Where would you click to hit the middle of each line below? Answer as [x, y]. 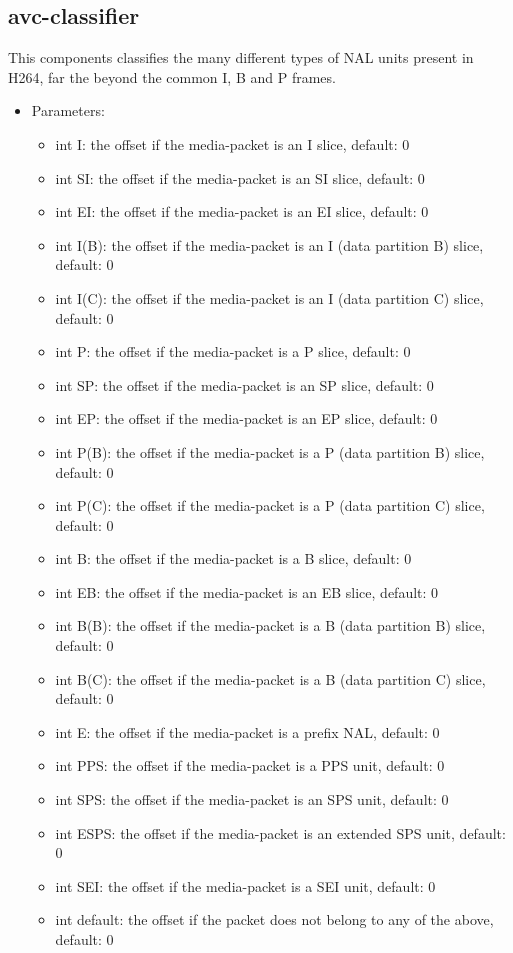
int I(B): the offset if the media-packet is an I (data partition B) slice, [269, 244]
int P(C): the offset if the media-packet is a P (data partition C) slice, [270, 505]
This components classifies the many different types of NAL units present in [241, 57]
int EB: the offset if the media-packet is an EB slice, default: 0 [247, 591]
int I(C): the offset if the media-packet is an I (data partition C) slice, [269, 297]
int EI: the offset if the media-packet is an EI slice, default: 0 [242, 211]
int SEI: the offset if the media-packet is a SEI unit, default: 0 [245, 885]
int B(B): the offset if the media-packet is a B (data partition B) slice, [270, 625]
